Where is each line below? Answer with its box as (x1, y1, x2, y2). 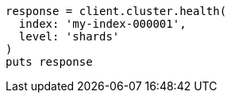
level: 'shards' (18, 30, 120, 43)
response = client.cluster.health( (6, 5, 227, 17)
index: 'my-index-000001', (18, 17, 187, 30)
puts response (6, 55, 93, 68)
